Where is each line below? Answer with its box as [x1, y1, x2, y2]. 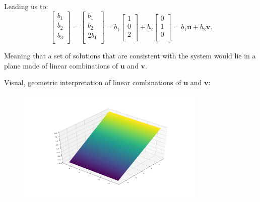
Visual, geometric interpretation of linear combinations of [4, 77, 181, 88]
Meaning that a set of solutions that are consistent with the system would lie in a [4, 50, 256, 61]
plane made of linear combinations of [4, 60, 118, 71]
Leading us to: [4, 1, 48, 11]
